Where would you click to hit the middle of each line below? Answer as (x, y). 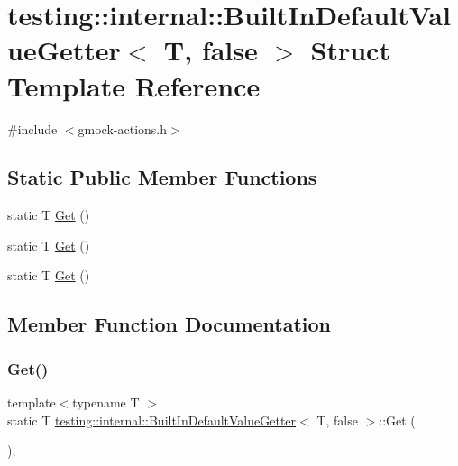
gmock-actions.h (123, 128)
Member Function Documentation (169, 324)
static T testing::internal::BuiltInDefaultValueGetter (152, 420)
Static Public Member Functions (162, 177)
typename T (106, 402)
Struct (350, 50)
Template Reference (134, 85)
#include (32, 128)
